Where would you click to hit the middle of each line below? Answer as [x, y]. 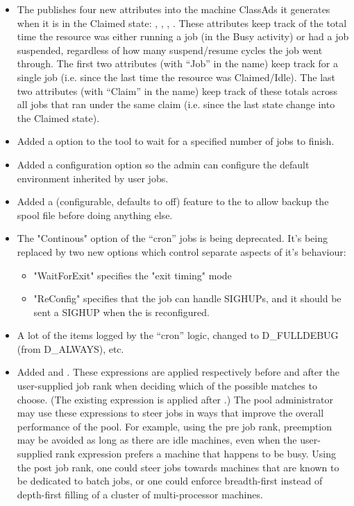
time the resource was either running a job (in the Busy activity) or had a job [183, 36]
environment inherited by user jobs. [93, 178]
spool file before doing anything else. [95, 215]
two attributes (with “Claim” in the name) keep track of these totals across [177, 90]
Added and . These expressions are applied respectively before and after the [178, 372]
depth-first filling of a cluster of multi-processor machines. [140, 494]
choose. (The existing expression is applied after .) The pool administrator [175, 399]
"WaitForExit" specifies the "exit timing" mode [133, 275]
